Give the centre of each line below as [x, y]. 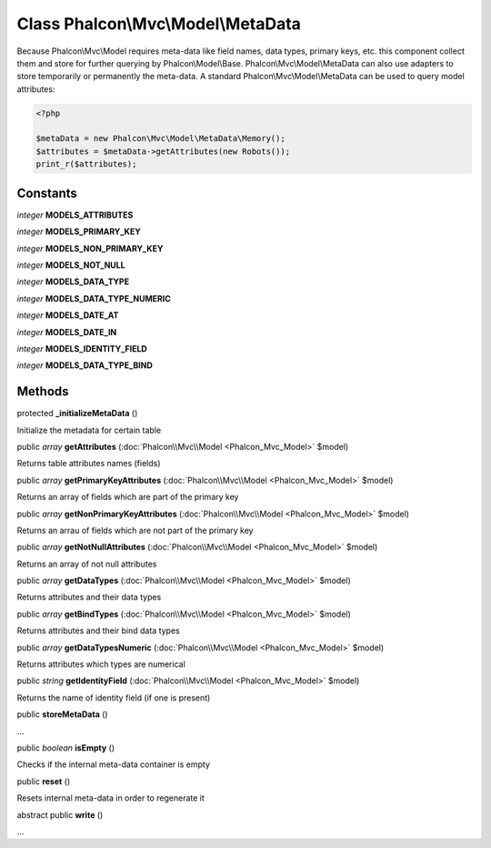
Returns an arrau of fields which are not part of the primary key [135, 530]
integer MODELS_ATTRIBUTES [75, 215]
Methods [43, 392]
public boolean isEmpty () [66, 748]
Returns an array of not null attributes [87, 564]
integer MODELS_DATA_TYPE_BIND [85, 365]
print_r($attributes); [86, 164]
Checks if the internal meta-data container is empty [114, 764]
